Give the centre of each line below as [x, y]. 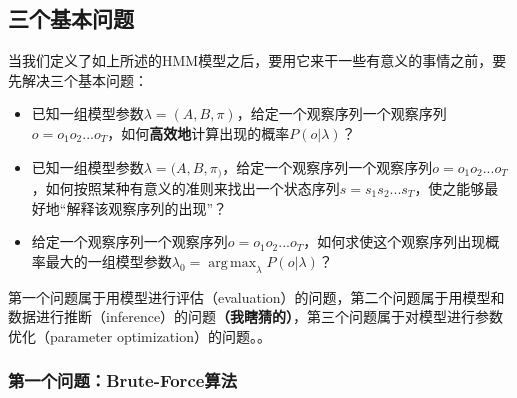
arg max [232, 262]
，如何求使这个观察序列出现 [394, 241]
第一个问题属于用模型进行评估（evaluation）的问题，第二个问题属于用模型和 [256, 296]
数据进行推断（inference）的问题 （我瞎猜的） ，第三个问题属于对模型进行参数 [256, 316]
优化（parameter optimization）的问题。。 [139, 335]
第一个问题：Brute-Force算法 [123, 380]
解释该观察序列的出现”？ [147, 207]
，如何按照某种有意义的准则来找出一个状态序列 [185, 188]
